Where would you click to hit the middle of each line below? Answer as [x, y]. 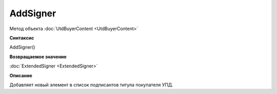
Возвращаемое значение [38, 57]
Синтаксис [22, 38]
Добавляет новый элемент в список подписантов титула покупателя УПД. [91, 85]
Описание [21, 75]
